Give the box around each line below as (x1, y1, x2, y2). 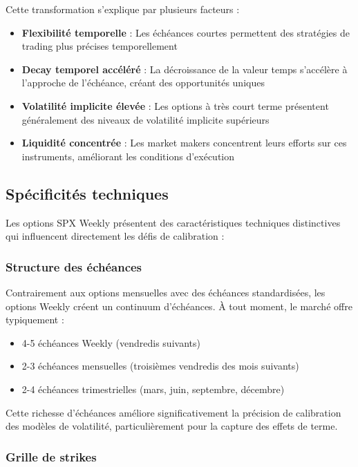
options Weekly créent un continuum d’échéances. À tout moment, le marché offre (6, 298, 352, 313)
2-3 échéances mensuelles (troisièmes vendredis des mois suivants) (21, 359, 299, 373)
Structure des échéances (6, 258, 142, 275)
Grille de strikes (6, 448, 97, 465)
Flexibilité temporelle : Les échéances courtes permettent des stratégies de (21, 25, 350, 39)
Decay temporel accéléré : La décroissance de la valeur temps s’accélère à (21, 61, 348, 76)
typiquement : (6, 312, 64, 327)
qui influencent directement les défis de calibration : (6, 229, 225, 243)
